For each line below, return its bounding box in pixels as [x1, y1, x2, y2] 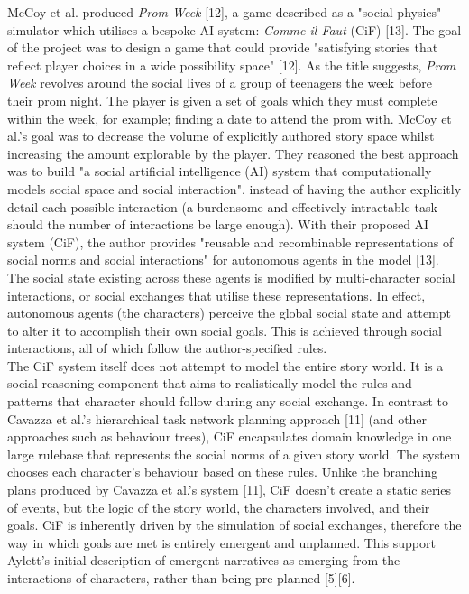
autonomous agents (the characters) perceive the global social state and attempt [7, 303, 452, 322]
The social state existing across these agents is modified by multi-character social [7, 267, 455, 286]
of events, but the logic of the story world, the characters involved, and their [7, 497, 430, 516]
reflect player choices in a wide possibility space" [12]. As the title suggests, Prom [7, 55, 456, 74]
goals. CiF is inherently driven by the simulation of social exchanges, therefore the [7, 515, 462, 534]
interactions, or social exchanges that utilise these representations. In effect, [7, 285, 426, 304]
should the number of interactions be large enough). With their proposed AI [7, 215, 429, 234]
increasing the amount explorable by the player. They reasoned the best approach [7, 144, 459, 162]
